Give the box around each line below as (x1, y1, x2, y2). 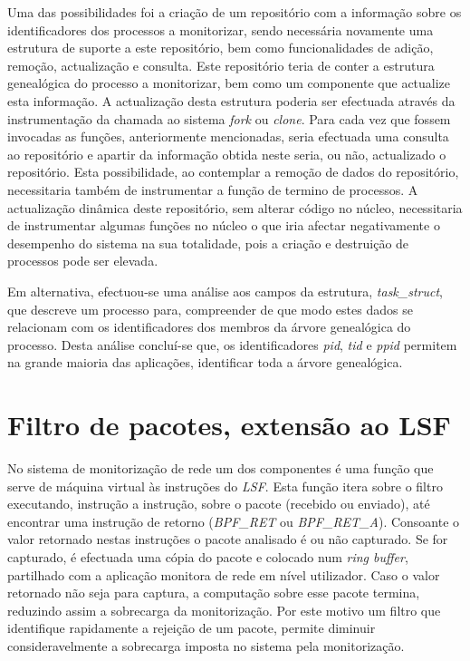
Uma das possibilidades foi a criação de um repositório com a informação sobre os (7, 3, 462, 21)
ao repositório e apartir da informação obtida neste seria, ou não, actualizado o (7, 144, 446, 163)
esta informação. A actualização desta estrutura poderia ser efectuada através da (7, 91, 456, 110)
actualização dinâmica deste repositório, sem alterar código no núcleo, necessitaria (7, 198, 463, 217)
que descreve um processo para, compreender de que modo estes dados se (7, 299, 413, 318)
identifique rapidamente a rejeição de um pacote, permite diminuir (7, 618, 376, 637)
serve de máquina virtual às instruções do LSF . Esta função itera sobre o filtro (7, 476, 443, 495)
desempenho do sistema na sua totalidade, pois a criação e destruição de (7, 233, 409, 252)
